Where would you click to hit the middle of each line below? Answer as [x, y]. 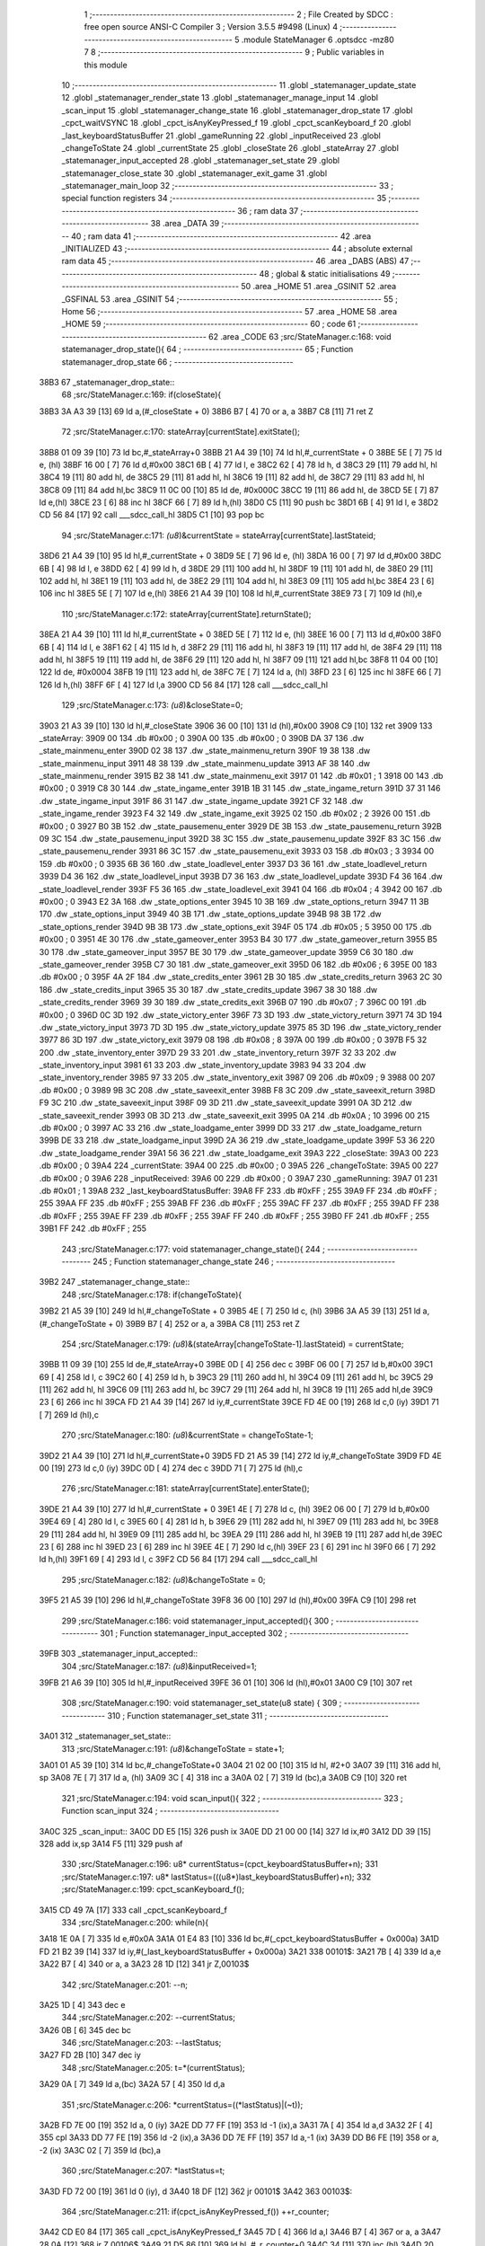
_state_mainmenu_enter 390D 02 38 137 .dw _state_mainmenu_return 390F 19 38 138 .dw [205, 751]
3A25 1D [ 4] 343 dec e [82, 2004]
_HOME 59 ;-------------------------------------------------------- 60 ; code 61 [209, 324]
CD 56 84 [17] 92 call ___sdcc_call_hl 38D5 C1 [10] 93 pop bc [152, 515]
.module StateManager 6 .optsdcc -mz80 [317, 40]
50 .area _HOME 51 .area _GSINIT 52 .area [319, 287]
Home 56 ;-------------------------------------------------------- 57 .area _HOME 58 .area [229, 311]
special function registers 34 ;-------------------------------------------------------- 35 [224, 199]
